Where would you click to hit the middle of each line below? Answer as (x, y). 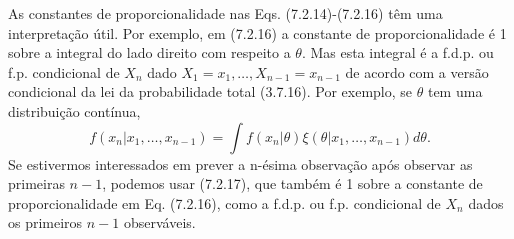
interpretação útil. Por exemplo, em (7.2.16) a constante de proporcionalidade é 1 (257, 32)
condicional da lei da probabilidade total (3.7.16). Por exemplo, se (210, 91)
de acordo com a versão (417, 71)
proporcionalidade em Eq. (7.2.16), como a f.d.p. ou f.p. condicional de (224, 202)
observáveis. (159, 222)
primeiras (36, 183)
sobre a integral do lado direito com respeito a (149, 52)
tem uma (455, 91)
